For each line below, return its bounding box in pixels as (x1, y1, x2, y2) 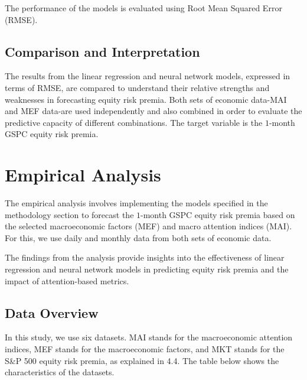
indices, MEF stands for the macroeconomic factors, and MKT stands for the (5, 343, 285, 355)
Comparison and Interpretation (5, 42, 200, 60)
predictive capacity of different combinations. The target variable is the (5, 116, 263, 128)
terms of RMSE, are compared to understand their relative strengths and (5, 81, 270, 93)
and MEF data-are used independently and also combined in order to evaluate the (5, 105, 302, 117)
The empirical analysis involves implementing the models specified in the (5, 197, 268, 209)
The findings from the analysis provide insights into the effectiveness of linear (5, 251, 285, 264)
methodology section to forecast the (5, 208, 134, 220)
